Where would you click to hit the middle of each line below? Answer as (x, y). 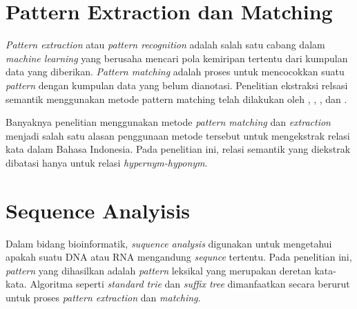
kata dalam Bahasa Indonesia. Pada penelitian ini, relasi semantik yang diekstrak (178, 149)
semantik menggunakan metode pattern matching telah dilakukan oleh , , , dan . (176, 99)
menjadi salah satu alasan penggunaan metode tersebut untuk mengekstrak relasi (178, 135)
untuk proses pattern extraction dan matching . (103, 297)
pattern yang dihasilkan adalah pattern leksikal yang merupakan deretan (158, 270)
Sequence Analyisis (98, 210)
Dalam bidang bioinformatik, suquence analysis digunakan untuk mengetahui (169, 243)
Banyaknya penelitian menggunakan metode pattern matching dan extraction (168, 122)
